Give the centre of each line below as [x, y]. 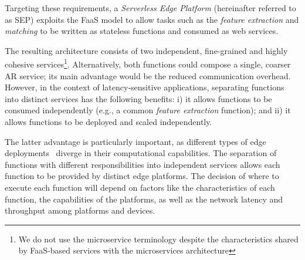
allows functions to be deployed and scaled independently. [109, 121]
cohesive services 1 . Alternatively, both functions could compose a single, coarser [148, 63]
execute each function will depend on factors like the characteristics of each [140, 187]
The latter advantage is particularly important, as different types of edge [135, 141]
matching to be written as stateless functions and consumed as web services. [142, 31]
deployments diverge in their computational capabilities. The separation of [141, 153]
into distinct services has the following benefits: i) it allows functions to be [138, 98]
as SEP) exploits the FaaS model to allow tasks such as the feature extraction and [152, 19]
